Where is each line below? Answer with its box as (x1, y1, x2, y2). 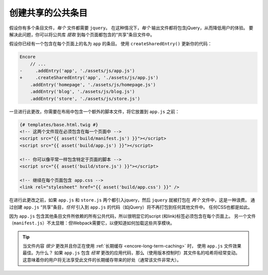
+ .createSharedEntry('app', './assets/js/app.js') (19, 75, 159, 80)
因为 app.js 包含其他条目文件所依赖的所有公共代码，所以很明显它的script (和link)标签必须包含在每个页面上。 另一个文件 (9, 213, 256, 219)
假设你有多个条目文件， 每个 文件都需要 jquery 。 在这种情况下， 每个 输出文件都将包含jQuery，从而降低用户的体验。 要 (9, 25, 254, 31)
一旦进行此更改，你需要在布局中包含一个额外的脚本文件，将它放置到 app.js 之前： (9, 108, 180, 114)
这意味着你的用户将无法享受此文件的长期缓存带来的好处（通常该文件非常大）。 (22, 257, 181, 263)
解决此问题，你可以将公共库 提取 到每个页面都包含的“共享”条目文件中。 (9, 31, 155, 37)
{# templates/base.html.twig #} (19, 122, 99, 128)
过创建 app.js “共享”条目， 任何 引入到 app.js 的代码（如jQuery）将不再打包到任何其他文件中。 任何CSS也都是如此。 (9, 204, 253, 210)
